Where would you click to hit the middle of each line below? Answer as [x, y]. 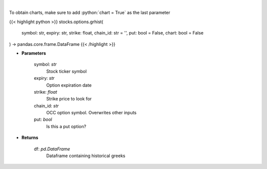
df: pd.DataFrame [52, 149]
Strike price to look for [69, 99]
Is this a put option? [66, 126]
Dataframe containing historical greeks [86, 156]
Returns [30, 137]
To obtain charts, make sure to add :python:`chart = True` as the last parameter [90, 13]
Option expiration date [69, 85]
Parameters [34, 53]
